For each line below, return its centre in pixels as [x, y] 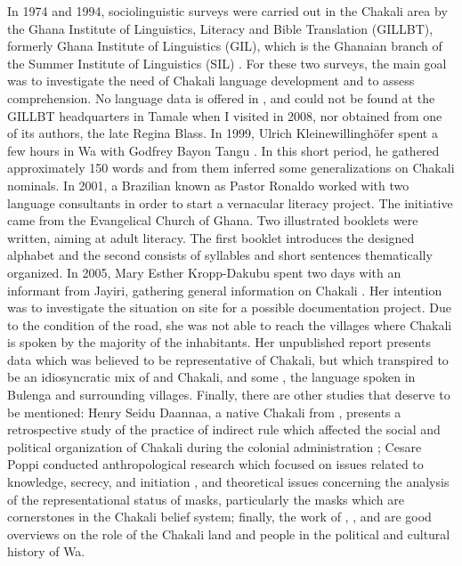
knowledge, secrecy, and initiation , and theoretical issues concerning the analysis [228, 482]
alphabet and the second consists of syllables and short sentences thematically [220, 255]
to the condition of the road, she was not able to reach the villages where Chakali [230, 324]
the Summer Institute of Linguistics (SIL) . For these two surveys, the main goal [227, 63]
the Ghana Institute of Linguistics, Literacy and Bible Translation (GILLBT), [220, 28]
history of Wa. [46, 551]
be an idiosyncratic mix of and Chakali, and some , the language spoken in [211, 377]
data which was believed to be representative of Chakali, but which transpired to [228, 359]
